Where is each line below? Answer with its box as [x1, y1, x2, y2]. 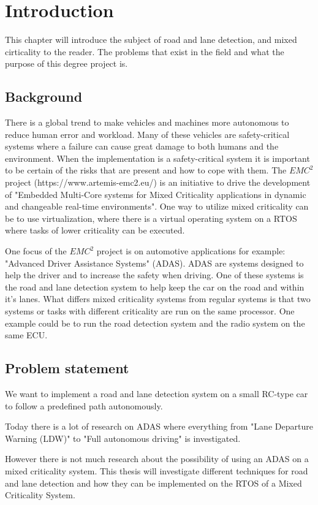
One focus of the [5, 245, 67, 257]
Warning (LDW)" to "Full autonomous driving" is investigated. [5, 431, 241, 444]
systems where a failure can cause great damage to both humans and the [5, 140, 279, 153]
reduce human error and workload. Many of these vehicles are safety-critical [5, 127, 290, 140]
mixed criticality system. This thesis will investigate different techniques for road [5, 464, 308, 477]
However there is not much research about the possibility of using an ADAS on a [5, 452, 309, 465]
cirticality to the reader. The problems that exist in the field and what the [5, 45, 284, 58]
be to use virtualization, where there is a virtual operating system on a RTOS [5, 211, 297, 224]
